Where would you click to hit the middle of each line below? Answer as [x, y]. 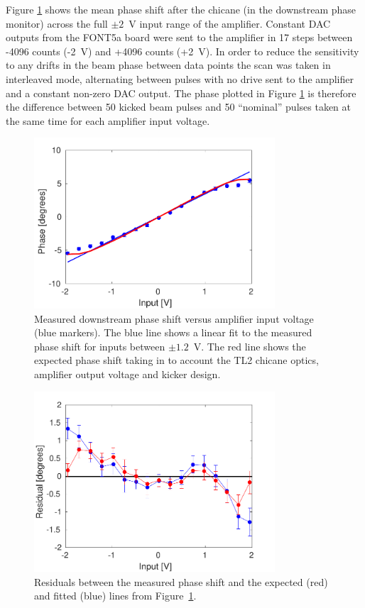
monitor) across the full [57, 23]
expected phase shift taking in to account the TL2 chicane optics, [176, 360]
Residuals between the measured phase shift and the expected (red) [181, 581]
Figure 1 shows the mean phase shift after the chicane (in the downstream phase [181, 9]
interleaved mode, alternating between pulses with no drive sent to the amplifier [180, 78]
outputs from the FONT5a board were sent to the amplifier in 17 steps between [179, 37]
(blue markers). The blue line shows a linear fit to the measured [173, 332]
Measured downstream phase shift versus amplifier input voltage [174, 318]
